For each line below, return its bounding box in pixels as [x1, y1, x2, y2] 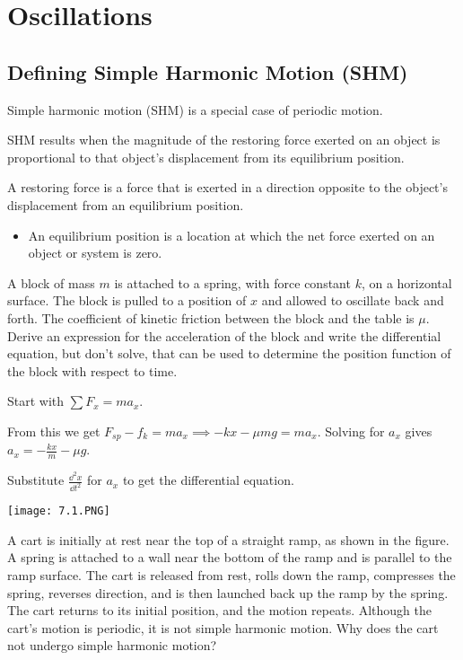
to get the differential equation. [122, 471, 294, 489]
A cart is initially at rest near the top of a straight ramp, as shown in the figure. [7, 530, 450, 549]
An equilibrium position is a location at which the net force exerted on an [28, 225, 435, 244]
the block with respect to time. [7, 361, 178, 380]
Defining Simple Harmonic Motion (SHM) [7, 57, 408, 85]
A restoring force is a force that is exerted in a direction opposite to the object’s [7, 178, 448, 197]
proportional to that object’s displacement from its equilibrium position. [7, 147, 405, 166]
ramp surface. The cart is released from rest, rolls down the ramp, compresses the [7, 565, 456, 584]
